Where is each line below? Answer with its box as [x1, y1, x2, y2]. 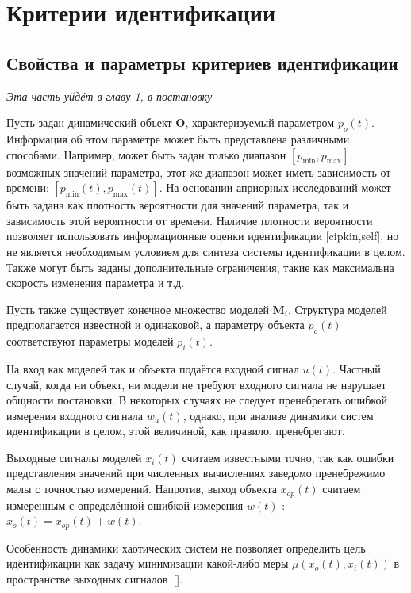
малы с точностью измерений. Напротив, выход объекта [6, 480, 277, 497]
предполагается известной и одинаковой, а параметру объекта [6, 316, 305, 333]
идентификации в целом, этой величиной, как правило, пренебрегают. [6, 423, 345, 439]
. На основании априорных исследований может [159, 179, 391, 196]
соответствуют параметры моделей [6, 333, 174, 350]
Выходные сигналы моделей [6, 449, 142, 465]
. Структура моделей [288, 300, 387, 317]
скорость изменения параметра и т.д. [6, 274, 185, 291]
